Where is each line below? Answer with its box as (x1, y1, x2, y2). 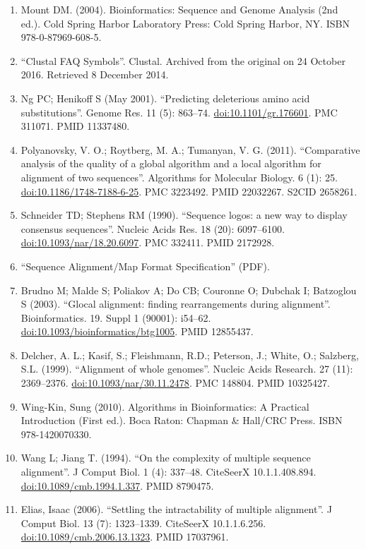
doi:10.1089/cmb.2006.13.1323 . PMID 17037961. (20, 529, 229, 544)
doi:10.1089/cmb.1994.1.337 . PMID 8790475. (20, 478, 214, 493)
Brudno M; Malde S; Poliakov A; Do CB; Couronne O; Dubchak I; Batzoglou (20, 282, 357, 297)
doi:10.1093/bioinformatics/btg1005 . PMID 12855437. (20, 324, 254, 339)
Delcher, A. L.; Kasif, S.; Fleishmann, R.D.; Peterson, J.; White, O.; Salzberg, (20, 347, 359, 362)
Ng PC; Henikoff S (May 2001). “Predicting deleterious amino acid (20, 90, 310, 105)
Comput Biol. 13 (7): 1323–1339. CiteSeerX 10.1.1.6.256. (20, 515, 266, 530)
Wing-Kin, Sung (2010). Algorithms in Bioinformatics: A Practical (20, 399, 309, 414)
